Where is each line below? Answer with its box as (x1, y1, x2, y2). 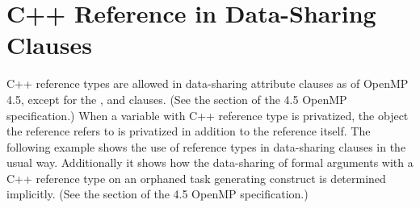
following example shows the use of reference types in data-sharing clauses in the (6, 138, 406, 155)
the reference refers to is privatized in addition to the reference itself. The (6, 123, 371, 139)
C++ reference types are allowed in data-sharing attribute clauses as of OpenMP (6, 75, 409, 92)
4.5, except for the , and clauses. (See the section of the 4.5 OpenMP (6, 90, 347, 107)
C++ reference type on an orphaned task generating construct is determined (6, 169, 386, 186)
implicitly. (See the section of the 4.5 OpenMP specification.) (6, 185, 309, 202)
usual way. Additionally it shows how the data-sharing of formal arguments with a (6, 154, 414, 171)
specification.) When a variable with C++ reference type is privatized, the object (6, 106, 409, 123)
